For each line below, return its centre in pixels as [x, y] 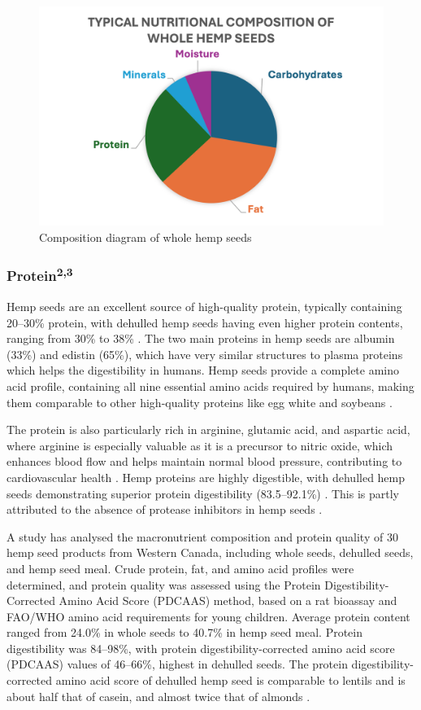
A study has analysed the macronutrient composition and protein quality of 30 [202, 536]
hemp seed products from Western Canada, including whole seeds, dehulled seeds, [210, 552]
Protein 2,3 [40, 275]
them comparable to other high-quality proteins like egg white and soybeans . [200, 402]
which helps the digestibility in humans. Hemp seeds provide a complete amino [203, 370]
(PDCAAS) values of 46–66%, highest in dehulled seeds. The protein [177, 664]
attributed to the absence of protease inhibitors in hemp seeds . [165, 509]
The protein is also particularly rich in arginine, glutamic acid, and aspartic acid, [208, 430]
